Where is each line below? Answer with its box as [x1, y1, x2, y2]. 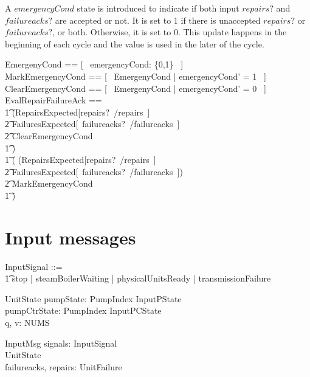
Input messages [5, 224, 136, 249]
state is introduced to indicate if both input [77, 2, 239, 14]
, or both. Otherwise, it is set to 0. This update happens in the [52, 26, 287, 38]
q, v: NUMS [5, 316, 50, 328]
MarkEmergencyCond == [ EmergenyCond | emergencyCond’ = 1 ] [5, 69, 266, 82]
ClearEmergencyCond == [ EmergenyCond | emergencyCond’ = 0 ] [5, 81, 266, 94]
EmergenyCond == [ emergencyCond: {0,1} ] [5, 58, 184, 71]
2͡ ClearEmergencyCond [5, 129, 93, 142]
